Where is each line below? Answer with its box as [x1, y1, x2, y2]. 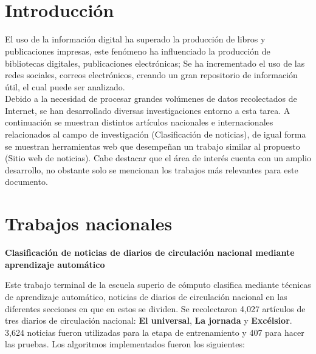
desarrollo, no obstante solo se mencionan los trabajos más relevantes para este [5, 163, 298, 176]
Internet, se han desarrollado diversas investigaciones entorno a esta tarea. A [5, 104, 290, 116]
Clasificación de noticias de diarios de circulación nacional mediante [5, 246, 295, 259]
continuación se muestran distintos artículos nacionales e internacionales [5, 116, 273, 129]
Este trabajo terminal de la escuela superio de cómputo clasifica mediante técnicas [5, 278, 311, 291]
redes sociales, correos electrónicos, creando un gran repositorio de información [5, 68, 298, 81]
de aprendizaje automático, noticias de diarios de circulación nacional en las [5, 290, 287, 302]
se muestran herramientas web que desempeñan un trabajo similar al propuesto [5, 139, 300, 152]
